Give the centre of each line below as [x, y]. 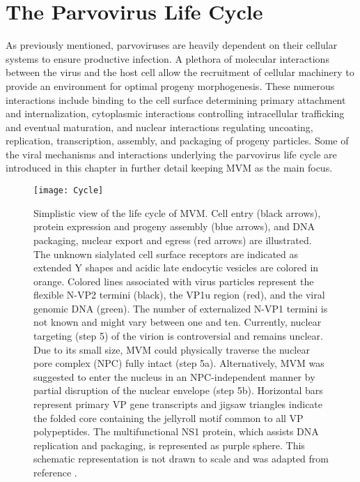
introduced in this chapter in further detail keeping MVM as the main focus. [169, 168]
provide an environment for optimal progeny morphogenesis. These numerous [170, 85]
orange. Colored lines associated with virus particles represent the [174, 281]
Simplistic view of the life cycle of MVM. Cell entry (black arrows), [177, 212]
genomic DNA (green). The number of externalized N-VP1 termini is [181, 308]
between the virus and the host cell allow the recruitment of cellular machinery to [180, 72]
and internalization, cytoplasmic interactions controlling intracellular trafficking [175, 113]
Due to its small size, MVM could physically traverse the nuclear [172, 349]
